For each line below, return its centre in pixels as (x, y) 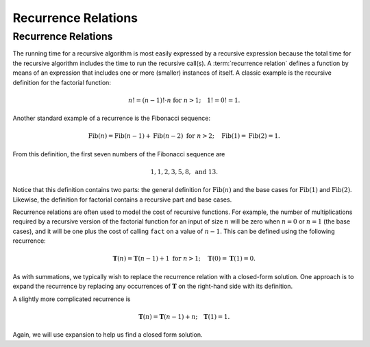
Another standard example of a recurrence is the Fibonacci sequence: (112, 118)
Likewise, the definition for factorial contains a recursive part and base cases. (122, 200)
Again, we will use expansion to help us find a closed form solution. (108, 335)
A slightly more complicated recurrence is (72, 299)
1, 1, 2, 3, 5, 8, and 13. (184, 172)
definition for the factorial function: (62, 82)
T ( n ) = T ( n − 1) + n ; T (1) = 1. (184, 316)
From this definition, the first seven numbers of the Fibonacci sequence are (119, 154)
